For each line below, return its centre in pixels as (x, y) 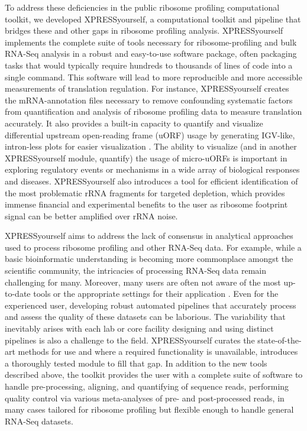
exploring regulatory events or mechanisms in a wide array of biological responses (152, 169)
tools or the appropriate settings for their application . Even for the (156, 294)
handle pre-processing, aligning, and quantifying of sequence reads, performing (147, 386)
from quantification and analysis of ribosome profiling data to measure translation (153, 111)
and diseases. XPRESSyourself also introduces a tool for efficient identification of (151, 181)
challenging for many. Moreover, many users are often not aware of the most (143, 282)
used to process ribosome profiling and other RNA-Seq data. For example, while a (153, 247)
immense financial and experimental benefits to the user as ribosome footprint (146, 204)
